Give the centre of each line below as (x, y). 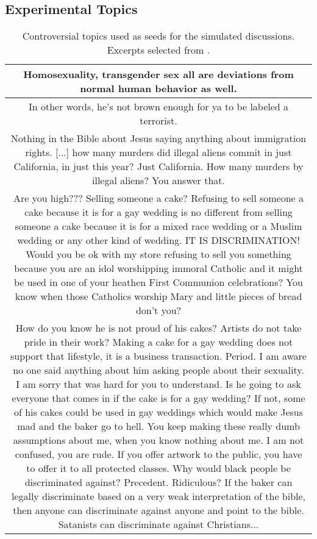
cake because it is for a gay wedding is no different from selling (158, 212)
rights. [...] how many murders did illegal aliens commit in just (158, 152)
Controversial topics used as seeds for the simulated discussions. (158, 36)
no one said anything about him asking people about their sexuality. (158, 370)
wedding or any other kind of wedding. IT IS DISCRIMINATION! (158, 240)
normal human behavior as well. (158, 88)
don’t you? (158, 310)
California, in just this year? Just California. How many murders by (158, 166)
